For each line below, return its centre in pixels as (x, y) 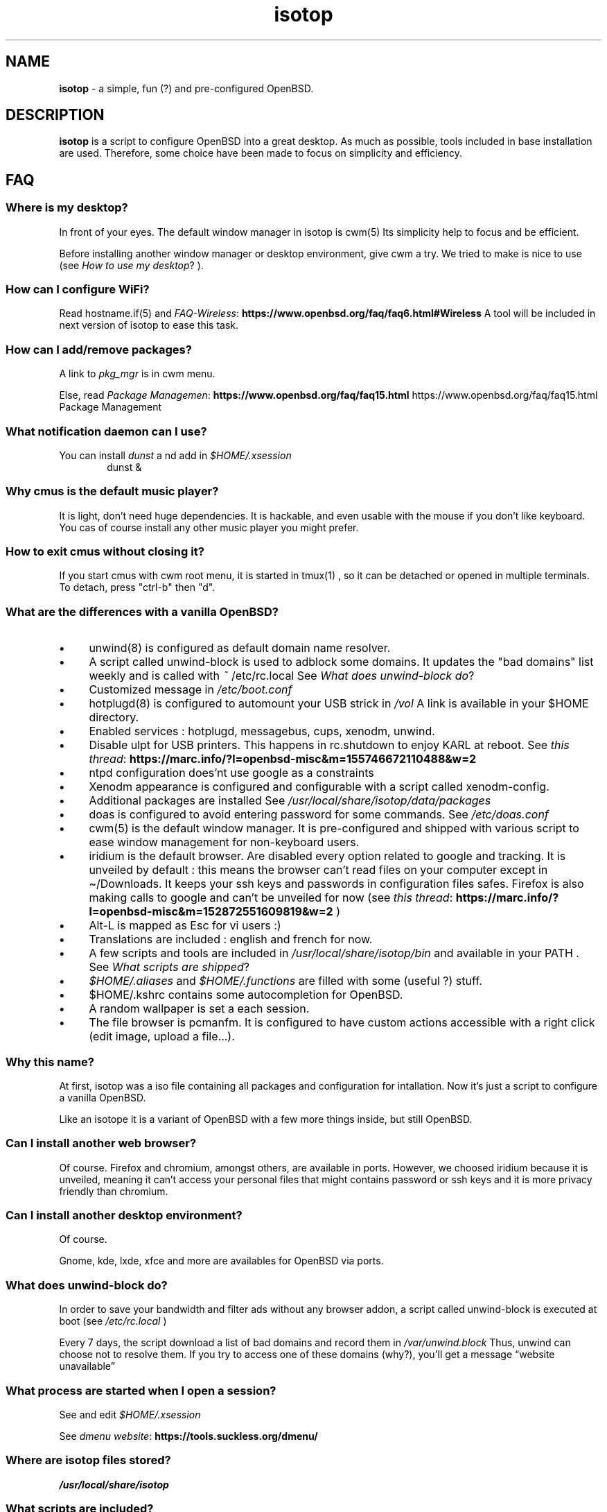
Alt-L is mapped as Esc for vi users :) (185, 926)
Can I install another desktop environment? (124, 1215)
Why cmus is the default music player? (112, 491)
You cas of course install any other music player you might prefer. (209, 527)
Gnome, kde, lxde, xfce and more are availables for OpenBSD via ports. (221, 1261)
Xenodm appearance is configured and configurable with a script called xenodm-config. (319, 787)
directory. (114, 718)
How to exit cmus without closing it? (105, 552)
